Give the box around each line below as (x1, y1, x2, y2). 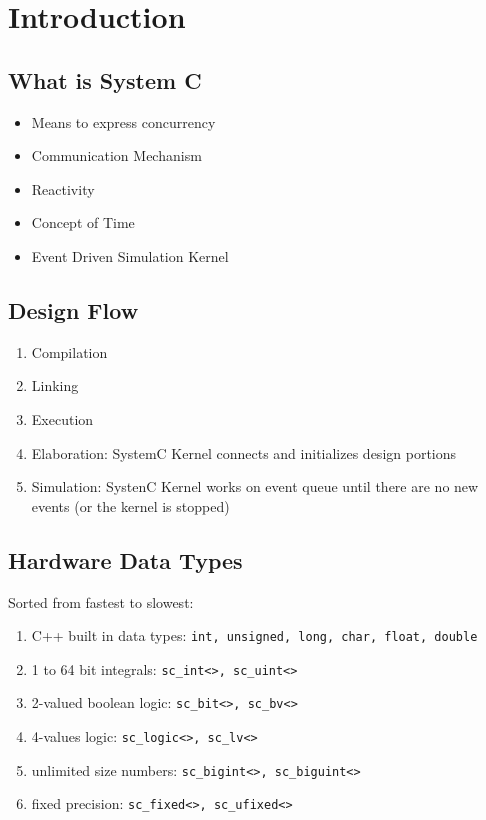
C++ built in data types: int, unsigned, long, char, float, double (31, 625, 478, 646)
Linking (31, 375, 79, 396)
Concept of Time (31, 212, 135, 233)
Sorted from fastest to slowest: (8, 591, 194, 612)
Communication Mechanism (31, 145, 202, 166)
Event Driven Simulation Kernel (31, 245, 229, 266)
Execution (31, 408, 94, 429)
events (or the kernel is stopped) (31, 495, 230, 516)
